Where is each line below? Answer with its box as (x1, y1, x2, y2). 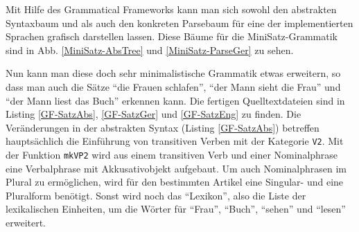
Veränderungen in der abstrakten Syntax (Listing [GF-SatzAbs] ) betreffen (6, 120, 319, 134)
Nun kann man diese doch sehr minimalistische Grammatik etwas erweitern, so (6, 66, 341, 80)
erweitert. (6, 215, 46, 230)
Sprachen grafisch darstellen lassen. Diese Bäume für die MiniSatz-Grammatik (6, 29, 338, 44)
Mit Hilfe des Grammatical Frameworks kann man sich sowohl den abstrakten (6, 2, 337, 16)
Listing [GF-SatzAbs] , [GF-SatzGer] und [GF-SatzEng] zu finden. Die (6, 107, 301, 121)
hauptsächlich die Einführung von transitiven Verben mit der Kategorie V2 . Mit (6, 134, 344, 148)
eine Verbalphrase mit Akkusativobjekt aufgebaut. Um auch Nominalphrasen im (6, 161, 347, 175)
